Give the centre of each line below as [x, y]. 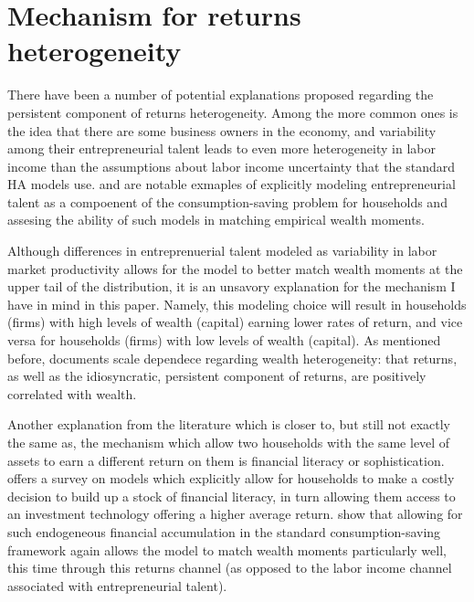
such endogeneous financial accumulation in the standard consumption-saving [224, 531]
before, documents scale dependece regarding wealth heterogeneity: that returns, [232, 358]
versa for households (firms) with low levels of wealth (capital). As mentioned [224, 340]
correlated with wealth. [72, 393]
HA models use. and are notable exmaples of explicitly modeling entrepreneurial [232, 184]
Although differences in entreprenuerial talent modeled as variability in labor [222, 251]
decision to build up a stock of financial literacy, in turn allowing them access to [232, 496]
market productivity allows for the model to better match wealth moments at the [235, 268]
